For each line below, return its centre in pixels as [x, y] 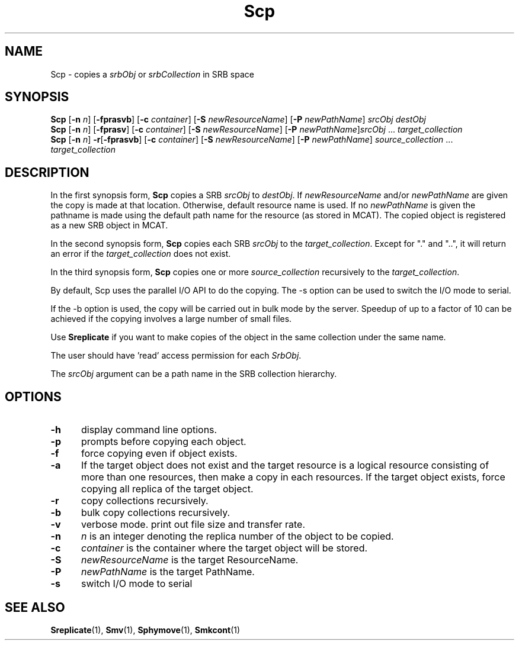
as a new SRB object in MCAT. [109, 225]
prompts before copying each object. [164, 442]
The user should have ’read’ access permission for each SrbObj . [176, 356]
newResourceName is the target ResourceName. [190, 560]
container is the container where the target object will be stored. [224, 548]
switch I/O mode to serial [137, 584]
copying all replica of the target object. [167, 489]
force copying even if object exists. [159, 454]
